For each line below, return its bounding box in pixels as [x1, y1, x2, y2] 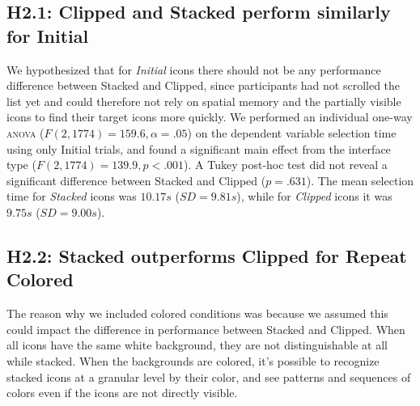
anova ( [6, 124, 45, 141]
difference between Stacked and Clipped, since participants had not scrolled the [6, 77, 401, 94]
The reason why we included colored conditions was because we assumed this [6, 305, 388, 322]
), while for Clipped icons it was [236, 188, 392, 205]
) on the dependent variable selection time [187, 124, 397, 141]
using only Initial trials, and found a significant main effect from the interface [6, 140, 391, 157]
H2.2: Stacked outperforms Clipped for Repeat [6, 243, 407, 268]
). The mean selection [306, 171, 414, 188]
